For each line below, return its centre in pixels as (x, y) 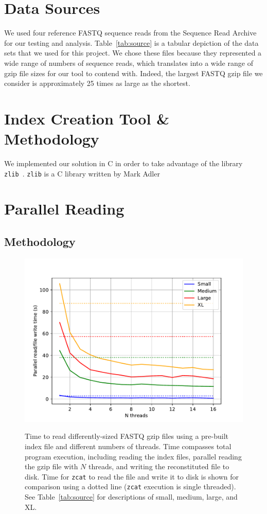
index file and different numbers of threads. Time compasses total (128, 446)
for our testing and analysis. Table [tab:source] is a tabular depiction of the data (131, 42)
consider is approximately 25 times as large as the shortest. (97, 83)
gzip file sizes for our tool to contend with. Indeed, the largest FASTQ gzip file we (133, 73)
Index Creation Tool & (87, 118)
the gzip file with (51, 466)
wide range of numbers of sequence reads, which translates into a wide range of (129, 63)
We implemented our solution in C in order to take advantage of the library (123, 163)
